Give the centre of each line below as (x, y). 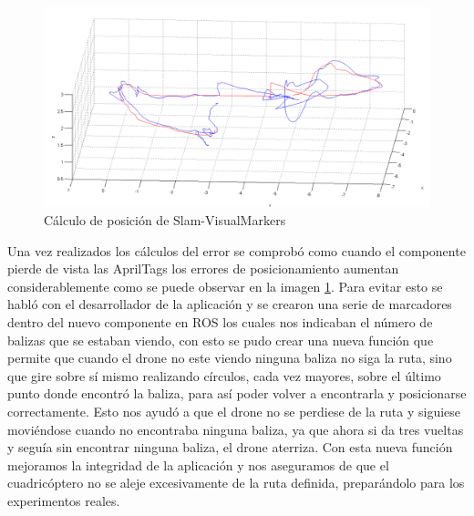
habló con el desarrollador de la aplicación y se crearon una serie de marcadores (230, 304)
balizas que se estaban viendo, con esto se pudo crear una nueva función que (221, 340)
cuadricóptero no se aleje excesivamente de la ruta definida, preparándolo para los (236, 483)
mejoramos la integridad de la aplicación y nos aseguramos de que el (198, 464)
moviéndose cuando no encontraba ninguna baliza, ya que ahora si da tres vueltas (236, 429)
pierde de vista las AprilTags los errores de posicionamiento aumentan (203, 268)
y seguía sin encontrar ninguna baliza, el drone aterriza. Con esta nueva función (230, 447)
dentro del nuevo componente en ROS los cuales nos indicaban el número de (220, 322)
